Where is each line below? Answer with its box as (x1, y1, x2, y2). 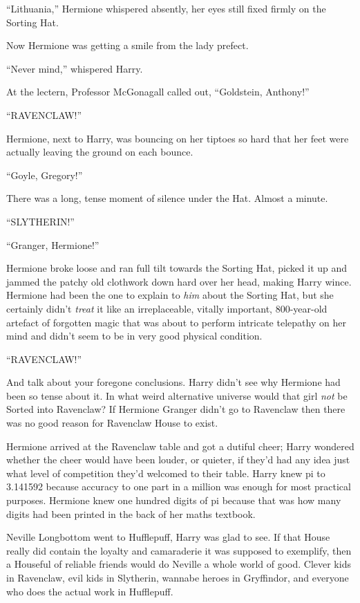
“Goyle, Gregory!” (6, 167, 83, 182)
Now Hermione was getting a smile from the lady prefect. (6, 38, 249, 53)
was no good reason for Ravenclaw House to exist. (6, 416, 218, 430)
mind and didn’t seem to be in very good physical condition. (6, 328, 263, 343)
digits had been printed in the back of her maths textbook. (6, 506, 256, 521)
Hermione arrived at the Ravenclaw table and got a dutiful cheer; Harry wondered (6, 438, 354, 453)
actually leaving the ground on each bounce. (6, 145, 193, 159)
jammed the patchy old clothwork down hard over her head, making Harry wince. (6, 274, 352, 288)
